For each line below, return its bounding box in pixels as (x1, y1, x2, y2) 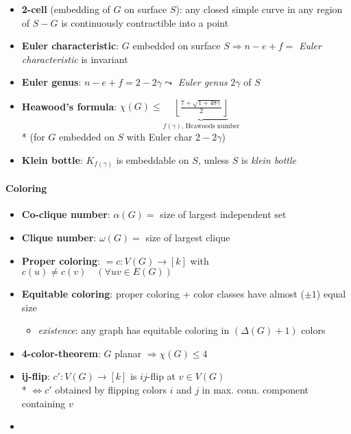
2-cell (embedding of (21, 2, 110, 16)
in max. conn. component (202, 383, 309, 397)
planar (114, 346, 142, 360)
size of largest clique (145, 230, 230, 244)
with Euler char (126, 130, 193, 144)
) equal (316, 287, 346, 301)
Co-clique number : (21, 207, 110, 221)
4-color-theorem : (21, 346, 101, 360)
